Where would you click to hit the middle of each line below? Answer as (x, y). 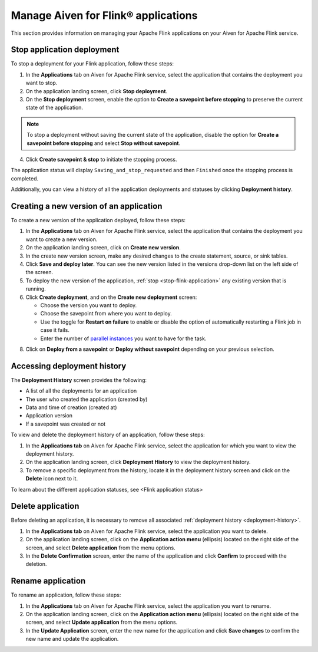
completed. (24, 178)
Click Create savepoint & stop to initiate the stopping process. (101, 159)
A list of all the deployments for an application (81, 391)
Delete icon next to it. (52, 479)
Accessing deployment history (69, 366)
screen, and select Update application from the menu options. (102, 623)
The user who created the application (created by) (87, 399)
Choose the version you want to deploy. (89, 305)
